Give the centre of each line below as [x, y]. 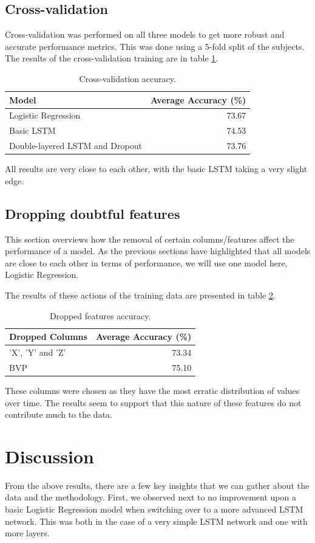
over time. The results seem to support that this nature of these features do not [153, 402]
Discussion [49, 456]
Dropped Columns [48, 337]
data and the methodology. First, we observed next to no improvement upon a [151, 497]
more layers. [27, 533]
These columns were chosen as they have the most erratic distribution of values [152, 390]
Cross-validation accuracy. [127, 78]
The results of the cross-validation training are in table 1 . [112, 58]
